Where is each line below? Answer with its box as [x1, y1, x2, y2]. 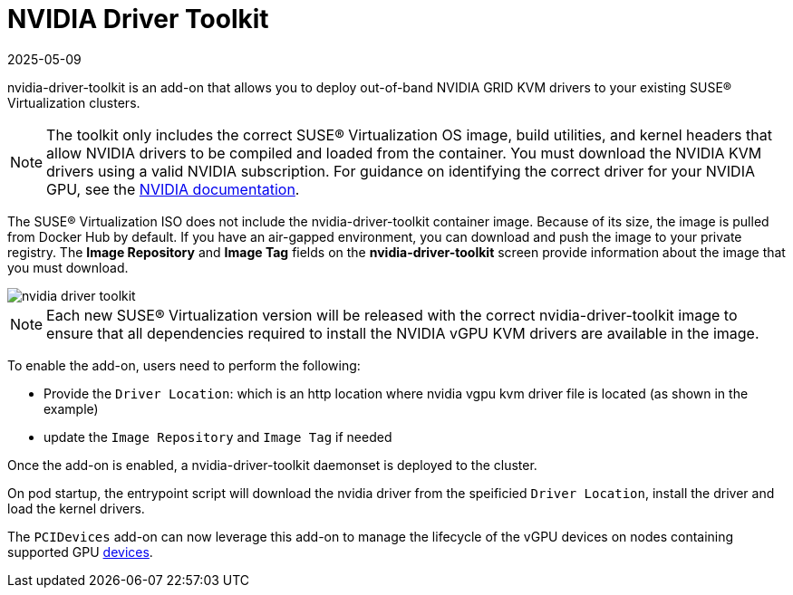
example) [44, 400, 99, 417]
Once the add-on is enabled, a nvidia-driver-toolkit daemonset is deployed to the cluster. [7, 456, 537, 473]
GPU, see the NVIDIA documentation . [46, 179, 300, 198]
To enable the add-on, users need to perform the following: [7, 357, 361, 373]
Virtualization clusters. [7, 94, 140, 110]
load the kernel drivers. [7, 500, 145, 516]
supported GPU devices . [7, 543, 153, 560]
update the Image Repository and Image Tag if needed [44, 428, 392, 445]
